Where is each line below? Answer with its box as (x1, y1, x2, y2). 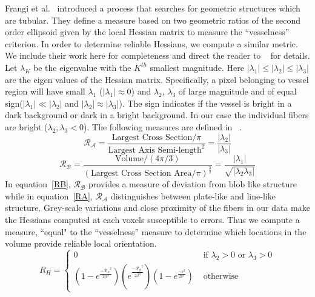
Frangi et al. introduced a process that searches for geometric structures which (5, 2, 300, 14)
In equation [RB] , (5, 178, 71, 190)
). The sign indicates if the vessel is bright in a (119, 96, 292, 109)
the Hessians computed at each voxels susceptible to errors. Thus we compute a (5, 213, 300, 225)
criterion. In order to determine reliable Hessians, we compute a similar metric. (5, 37, 298, 50)
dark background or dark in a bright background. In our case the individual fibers (5, 108, 309, 121)
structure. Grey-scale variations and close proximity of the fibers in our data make (5, 201, 310, 214)
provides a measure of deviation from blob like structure (88, 178, 297, 190)
